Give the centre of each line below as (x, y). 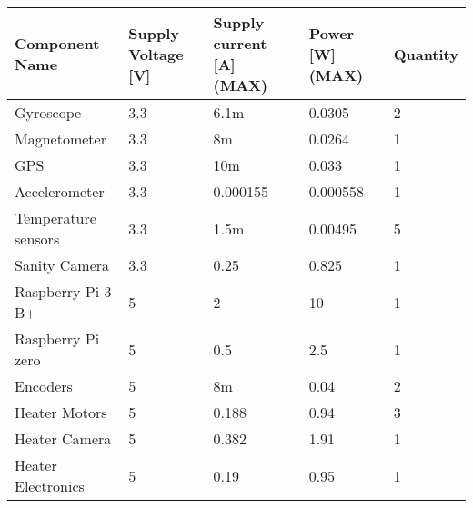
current (240, 43)
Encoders (44, 386)
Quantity (426, 54)
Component (57, 43)
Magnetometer (60, 139)
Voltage (156, 54)
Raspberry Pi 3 (63, 291)
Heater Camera (63, 438)
